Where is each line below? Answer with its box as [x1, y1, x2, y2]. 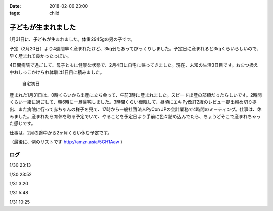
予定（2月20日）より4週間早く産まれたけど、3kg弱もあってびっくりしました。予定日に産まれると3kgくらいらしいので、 [9, 45, 261, 51]
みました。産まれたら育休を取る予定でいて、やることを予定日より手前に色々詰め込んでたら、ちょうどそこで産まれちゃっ [9, 113, 261, 119]
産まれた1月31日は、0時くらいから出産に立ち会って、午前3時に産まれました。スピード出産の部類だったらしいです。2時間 [9, 92, 262, 98]
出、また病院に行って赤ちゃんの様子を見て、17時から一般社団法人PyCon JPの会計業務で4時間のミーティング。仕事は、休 [9, 106, 262, 112]
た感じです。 [9, 120, 36, 126]
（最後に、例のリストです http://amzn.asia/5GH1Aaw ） [9, 139, 125, 145]
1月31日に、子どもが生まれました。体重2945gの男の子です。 [9, 36, 135, 42]
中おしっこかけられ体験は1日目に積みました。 [9, 69, 105, 75]
